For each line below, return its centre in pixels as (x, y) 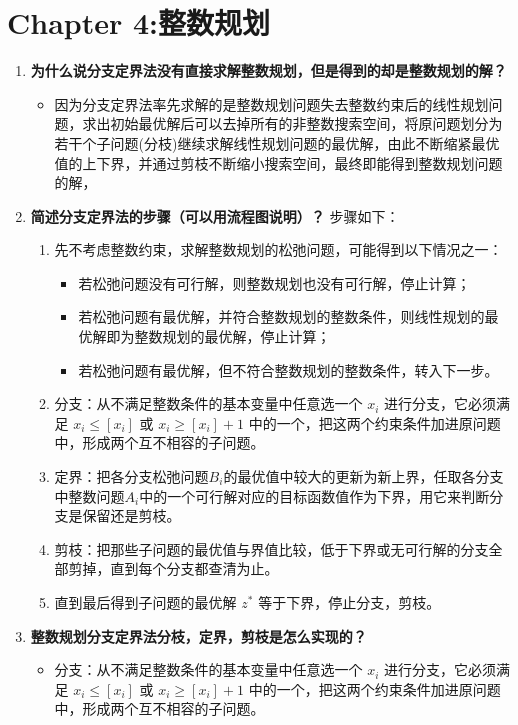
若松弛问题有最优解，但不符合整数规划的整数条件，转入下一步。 (288, 369)
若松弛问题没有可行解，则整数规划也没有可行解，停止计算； (274, 282)
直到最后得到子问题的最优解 (145, 602)
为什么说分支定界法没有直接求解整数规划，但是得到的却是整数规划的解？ (268, 70)
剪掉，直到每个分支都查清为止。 (173, 568)
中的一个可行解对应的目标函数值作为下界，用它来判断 (314, 495)
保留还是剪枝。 (131, 515)
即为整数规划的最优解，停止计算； (218, 336)
